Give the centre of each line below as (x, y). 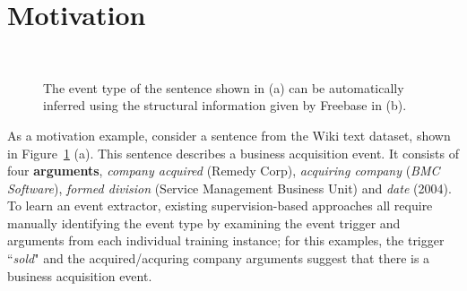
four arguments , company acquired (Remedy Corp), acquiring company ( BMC (224, 171)
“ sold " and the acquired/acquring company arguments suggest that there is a (219, 258)
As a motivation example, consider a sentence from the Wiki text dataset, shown (229, 135)
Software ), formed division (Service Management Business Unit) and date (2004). (229, 188)
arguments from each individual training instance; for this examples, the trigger (226, 240)
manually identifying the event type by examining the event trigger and (204, 223)
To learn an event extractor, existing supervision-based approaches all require (220, 205)
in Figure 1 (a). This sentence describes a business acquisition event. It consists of (233, 153)
